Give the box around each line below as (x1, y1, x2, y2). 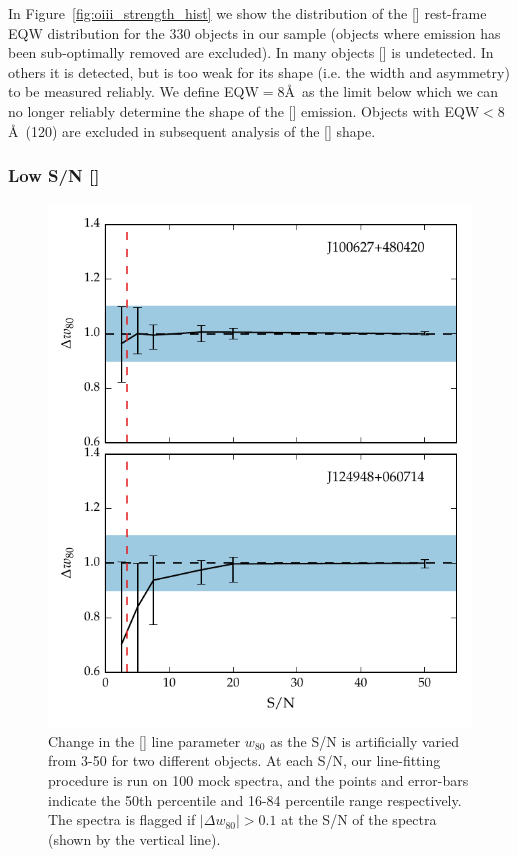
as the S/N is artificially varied (270, 730, 459, 751)
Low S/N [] (8, 163, 100, 188)
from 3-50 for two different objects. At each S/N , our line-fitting (48, 750, 441, 771)
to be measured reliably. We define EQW (8, 81, 259, 102)
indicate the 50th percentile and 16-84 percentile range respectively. (48, 789, 462, 810)
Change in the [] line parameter (48, 730, 241, 751)
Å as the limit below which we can (284, 81, 499, 102)
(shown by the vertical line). (48, 828, 221, 849)
